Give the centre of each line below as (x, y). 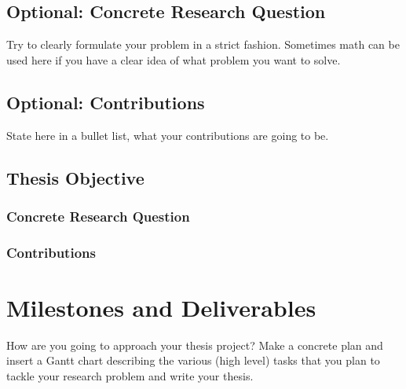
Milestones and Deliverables (161, 307)
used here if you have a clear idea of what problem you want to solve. (174, 59)
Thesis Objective (75, 177)
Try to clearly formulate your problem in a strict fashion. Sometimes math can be (203, 44)
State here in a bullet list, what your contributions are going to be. (168, 135)
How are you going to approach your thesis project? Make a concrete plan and (195, 345)
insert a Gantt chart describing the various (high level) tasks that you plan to (193, 360)
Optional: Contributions (106, 102)
